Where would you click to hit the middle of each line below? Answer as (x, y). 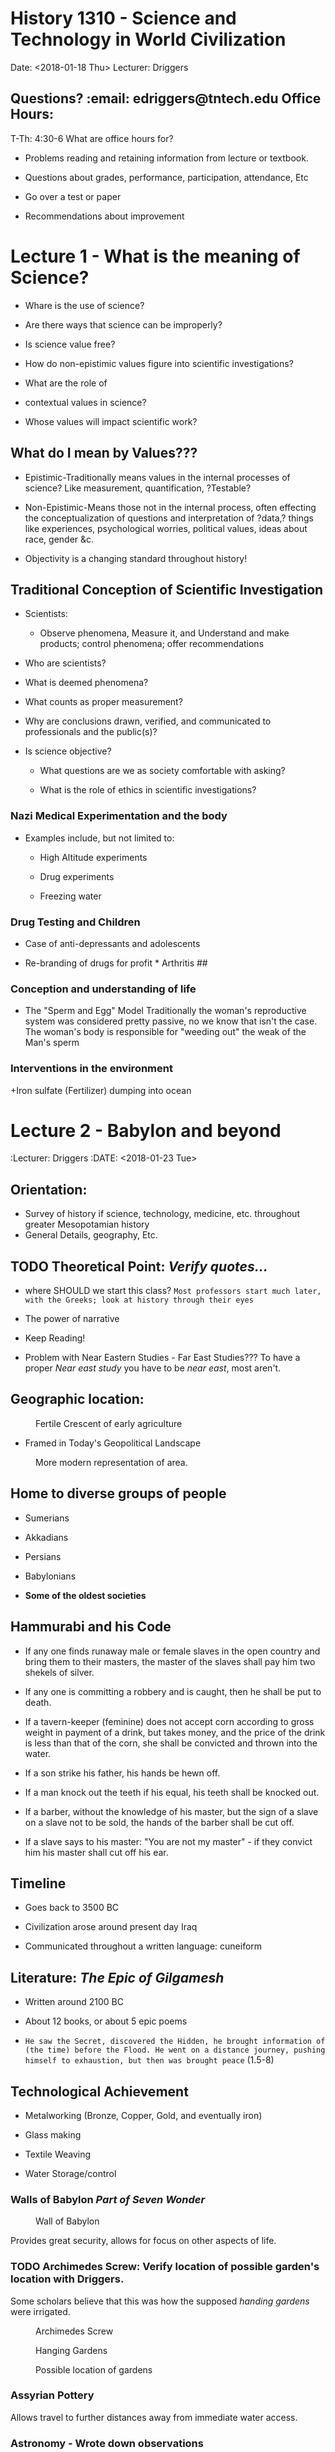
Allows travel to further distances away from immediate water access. (154, 2417)
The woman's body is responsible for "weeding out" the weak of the (165, 1032)
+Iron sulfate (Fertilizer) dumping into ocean (101, 1090)
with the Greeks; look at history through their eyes (139, 1300)
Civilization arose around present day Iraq (111, 1927)
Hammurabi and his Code (91, 1627)
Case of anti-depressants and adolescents (112, 943)
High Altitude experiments (93, 857)
